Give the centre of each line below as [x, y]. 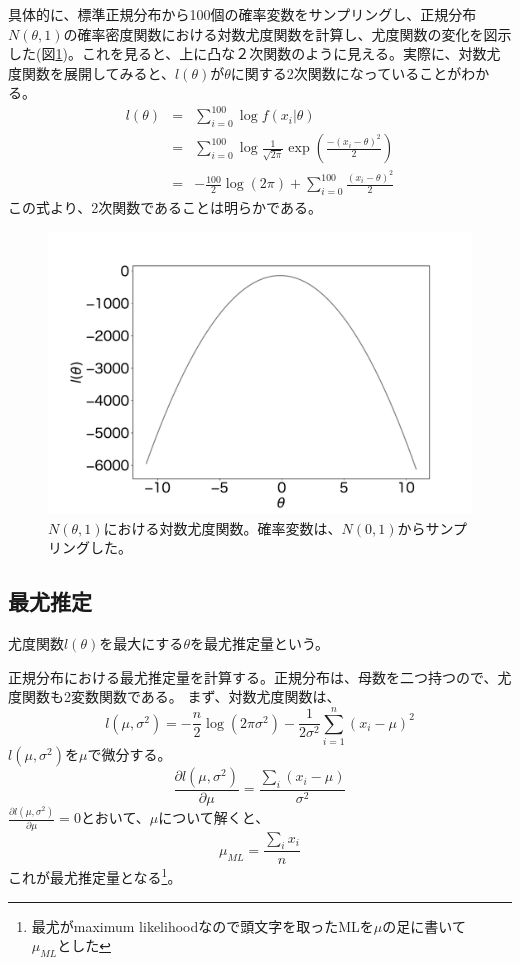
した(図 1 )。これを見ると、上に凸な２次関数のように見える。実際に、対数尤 [254, 53]
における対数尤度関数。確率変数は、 [222, 527]
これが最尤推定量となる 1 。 [95, 876]
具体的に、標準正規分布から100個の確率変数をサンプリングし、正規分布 [242, 14]
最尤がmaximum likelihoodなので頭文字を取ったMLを [202, 925]
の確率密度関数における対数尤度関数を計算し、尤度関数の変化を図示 [287, 33]
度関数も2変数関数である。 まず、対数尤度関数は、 [174, 696]
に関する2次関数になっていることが [346, 72]
